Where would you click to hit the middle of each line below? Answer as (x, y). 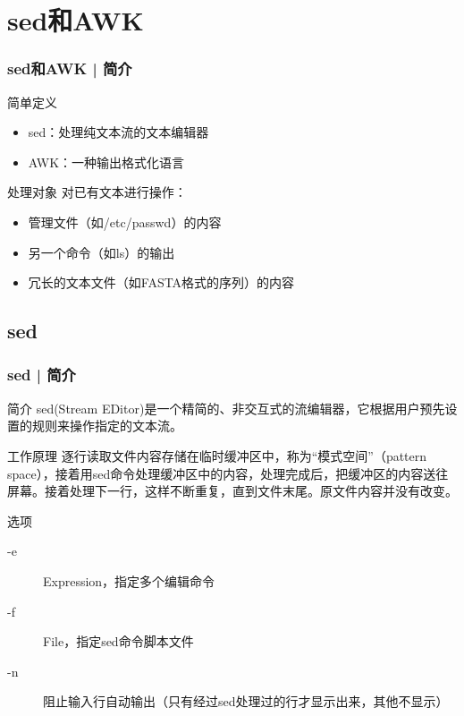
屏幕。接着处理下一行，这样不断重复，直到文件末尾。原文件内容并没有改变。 (232, 491)
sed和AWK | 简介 (70, 68)
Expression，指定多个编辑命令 (129, 580)
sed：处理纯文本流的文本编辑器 (118, 132)
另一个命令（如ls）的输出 (101, 252)
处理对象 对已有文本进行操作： (97, 192)
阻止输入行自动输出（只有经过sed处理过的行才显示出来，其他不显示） (246, 701)
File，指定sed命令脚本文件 (118, 641)
